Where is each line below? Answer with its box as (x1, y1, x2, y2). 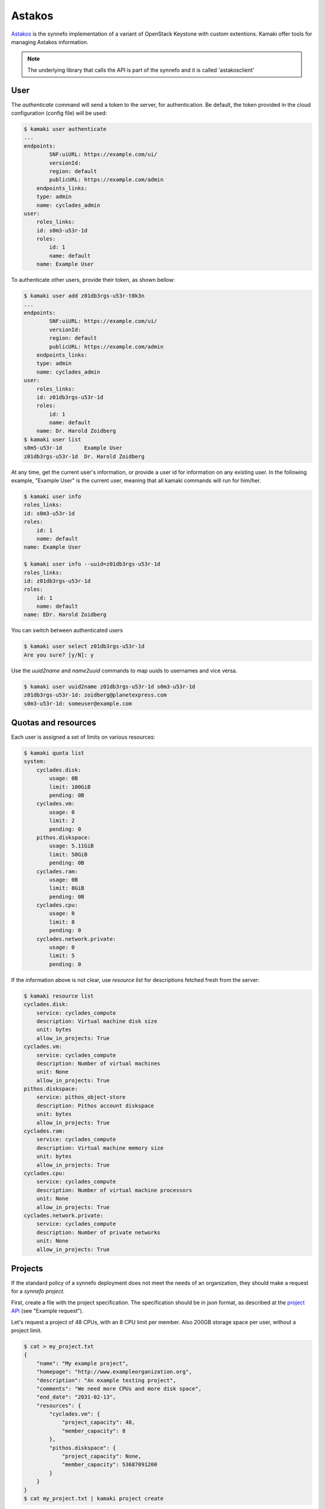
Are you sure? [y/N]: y (23, 651, 94, 658)
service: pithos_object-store (36, 1094, 126, 1101)
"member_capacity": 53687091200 (61, 1461, 158, 1468)
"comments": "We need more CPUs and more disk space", (36, 1385, 202, 1392)
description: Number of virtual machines (36, 1060, 161, 1067)
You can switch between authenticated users (11, 627, 123, 634)
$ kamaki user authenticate (23, 126, 107, 132)
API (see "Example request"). (11, 1307, 84, 1315)
